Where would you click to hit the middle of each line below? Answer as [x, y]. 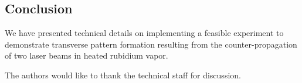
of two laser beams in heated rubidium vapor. [86, 55]
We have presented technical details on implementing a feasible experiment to [144, 33]
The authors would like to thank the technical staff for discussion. [123, 75]
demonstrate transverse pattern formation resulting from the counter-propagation [151, 44]
